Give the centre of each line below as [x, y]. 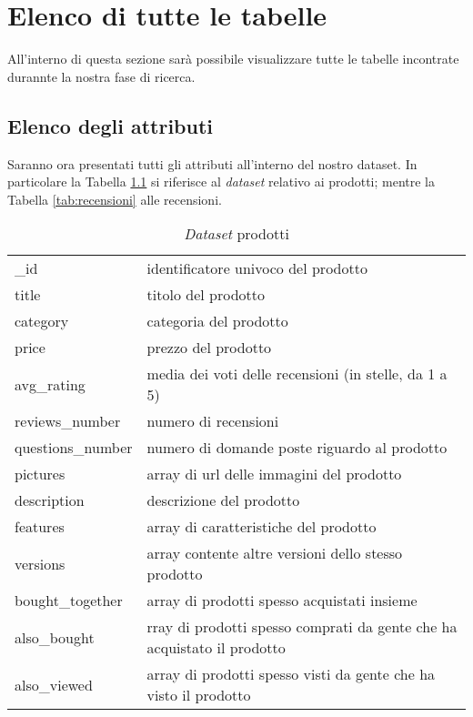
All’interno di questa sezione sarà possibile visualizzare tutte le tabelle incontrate [233, 59]
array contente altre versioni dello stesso [275, 553]
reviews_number [68, 421]
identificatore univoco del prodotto [257, 268]
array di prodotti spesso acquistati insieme [282, 601]
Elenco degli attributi [111, 125]
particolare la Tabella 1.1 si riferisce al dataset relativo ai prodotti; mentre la [221, 182]
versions [40, 563]
